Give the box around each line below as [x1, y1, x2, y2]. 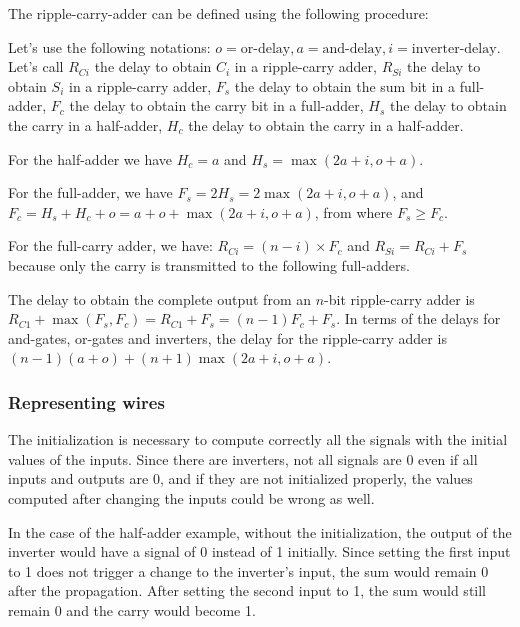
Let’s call [8, 56, 64, 77]
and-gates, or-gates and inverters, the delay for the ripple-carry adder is [8, 327, 447, 348]
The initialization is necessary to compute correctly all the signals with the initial [8, 429, 508, 450]
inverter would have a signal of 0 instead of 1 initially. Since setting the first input [8, 541, 511, 562]
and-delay [322, 41, 383, 56]
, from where [314, 201, 393, 222]
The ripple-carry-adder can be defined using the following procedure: [8, 3, 429, 23]
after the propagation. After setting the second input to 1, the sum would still [8, 580, 487, 601]
